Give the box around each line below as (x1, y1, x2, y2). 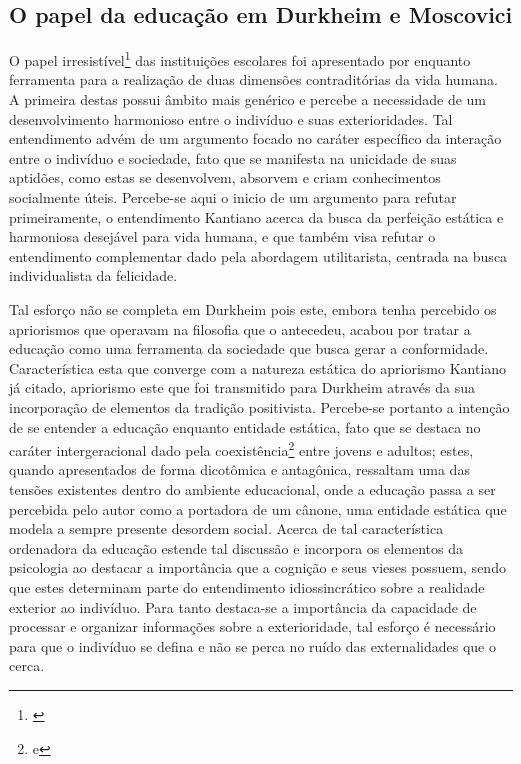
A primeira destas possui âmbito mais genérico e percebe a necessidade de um (9, 89, 487, 110)
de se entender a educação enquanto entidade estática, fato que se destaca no (9, 416, 481, 437)
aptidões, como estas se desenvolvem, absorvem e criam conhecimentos (9, 167, 441, 188)
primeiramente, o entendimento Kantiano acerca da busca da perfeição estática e (9, 206, 504, 227)
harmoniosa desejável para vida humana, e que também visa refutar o (9, 226, 436, 247)
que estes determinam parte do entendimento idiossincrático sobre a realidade (9, 576, 485, 597)
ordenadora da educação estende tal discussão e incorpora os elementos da (9, 537, 464, 558)
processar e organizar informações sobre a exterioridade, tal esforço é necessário (9, 616, 496, 637)
